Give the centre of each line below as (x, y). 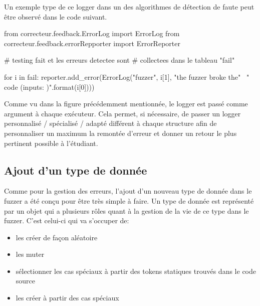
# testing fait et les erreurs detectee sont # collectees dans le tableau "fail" (119, 60)
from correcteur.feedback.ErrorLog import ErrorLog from (92, 33)
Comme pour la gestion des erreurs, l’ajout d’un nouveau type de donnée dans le (128, 191)
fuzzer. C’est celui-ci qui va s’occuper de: (67, 220)
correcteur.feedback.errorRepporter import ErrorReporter (92, 43)
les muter (30, 254)
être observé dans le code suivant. (56, 16)
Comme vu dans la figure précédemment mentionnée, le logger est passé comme (126, 104)
